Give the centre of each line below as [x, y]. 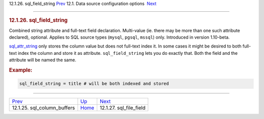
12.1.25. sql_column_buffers [44, 108]
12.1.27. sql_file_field [122, 108]
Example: [21, 70]
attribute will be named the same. [43, 60]
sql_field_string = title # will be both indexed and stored [94, 84]
